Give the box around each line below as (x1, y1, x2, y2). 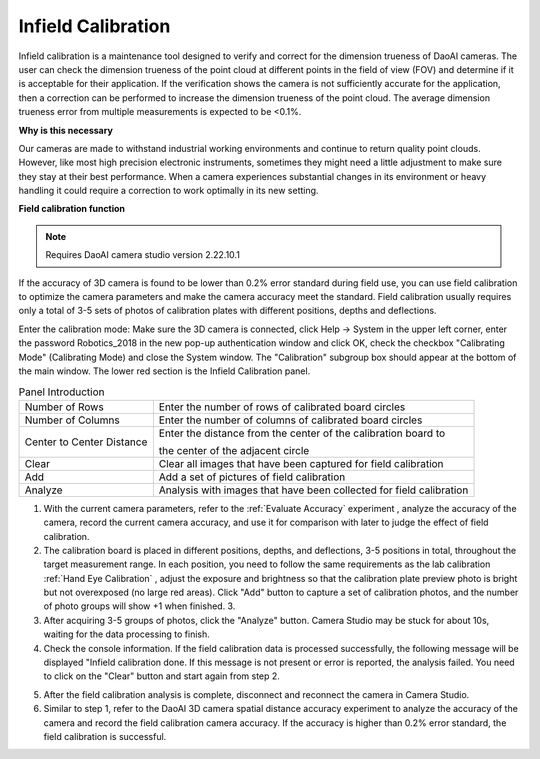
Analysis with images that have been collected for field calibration (158, 483, 469, 497)
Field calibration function (18, 203, 125, 215)
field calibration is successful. (43, 730, 167, 742)
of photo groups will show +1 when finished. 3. (43, 600, 236, 612)
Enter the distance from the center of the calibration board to (158, 426, 446, 440)
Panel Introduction (18, 385, 105, 399)
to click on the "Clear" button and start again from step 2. (43, 670, 280, 682)
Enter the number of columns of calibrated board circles (158, 413, 423, 427)
